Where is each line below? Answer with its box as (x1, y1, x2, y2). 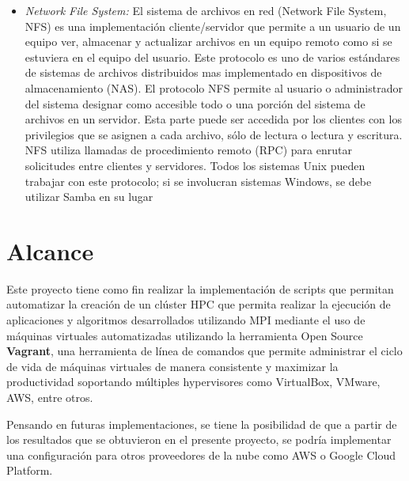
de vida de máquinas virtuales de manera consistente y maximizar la (6, 358, 339, 374)
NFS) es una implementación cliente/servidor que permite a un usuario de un (25, 17, 401, 34)
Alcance (6, 234, 94, 267)
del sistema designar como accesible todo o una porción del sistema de (25, 95, 365, 112)
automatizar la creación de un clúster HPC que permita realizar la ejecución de (6, 296, 391, 312)
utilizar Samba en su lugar (25, 188, 153, 205)
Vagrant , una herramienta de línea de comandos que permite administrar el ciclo (6, 343, 403, 359)
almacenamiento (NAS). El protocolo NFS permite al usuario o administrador (25, 79, 403, 96)
